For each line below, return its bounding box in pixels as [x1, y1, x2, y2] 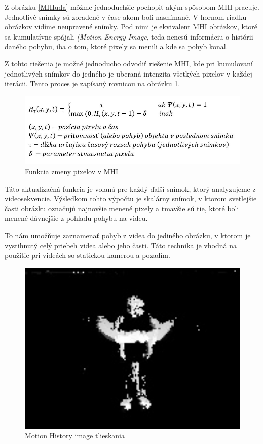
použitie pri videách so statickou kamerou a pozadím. [5, 250, 170, 261]
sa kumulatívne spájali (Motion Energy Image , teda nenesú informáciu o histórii [5, 31, 253, 42]
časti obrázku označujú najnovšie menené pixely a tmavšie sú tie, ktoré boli [5, 203, 239, 213]
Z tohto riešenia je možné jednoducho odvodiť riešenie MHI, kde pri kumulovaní [5, 58, 253, 68]
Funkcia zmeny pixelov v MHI [25, 166, 119, 177]
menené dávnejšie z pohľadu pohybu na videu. [5, 213, 148, 224]
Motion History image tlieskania [25, 430, 125, 441]
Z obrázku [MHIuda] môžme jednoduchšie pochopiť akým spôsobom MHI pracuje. [5, 2, 259, 12]
